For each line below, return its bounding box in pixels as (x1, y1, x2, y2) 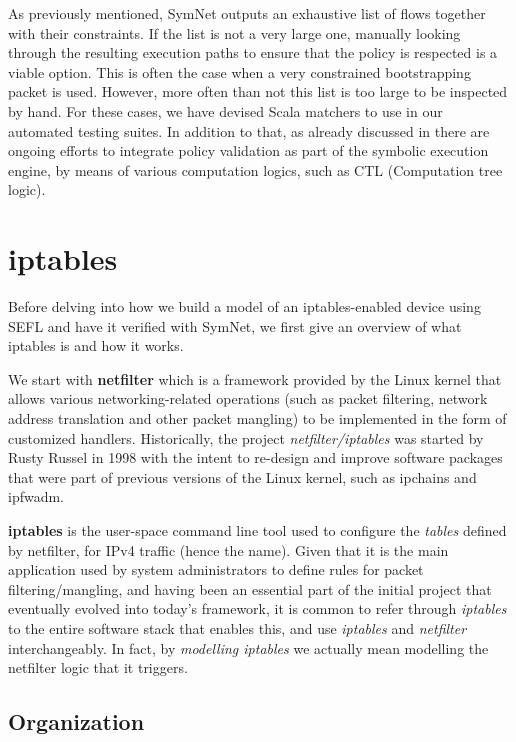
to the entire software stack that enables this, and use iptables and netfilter (8, 617, 467, 638)
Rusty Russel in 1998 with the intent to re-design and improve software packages (8, 447, 503, 468)
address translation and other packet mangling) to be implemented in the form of (8, 408, 507, 429)
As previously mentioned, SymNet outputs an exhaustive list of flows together (8, 3, 486, 23)
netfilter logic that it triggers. (8, 657, 188, 678)
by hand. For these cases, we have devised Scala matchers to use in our (8, 100, 443, 121)
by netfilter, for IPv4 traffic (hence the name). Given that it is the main (8, 539, 449, 560)
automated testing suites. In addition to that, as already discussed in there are (8, 120, 490, 141)
